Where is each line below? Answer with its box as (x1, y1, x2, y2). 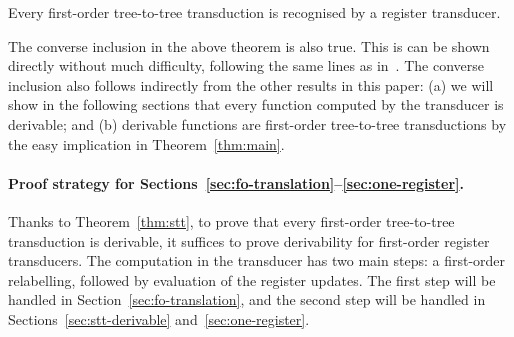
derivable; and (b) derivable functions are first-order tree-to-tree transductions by (8, 113, 507, 134)
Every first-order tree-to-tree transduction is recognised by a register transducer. (8, 2, 501, 22)
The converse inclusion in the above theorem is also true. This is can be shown (8, 35, 490, 56)
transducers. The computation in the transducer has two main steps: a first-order (8, 250, 506, 271)
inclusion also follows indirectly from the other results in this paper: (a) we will (8, 74, 494, 95)
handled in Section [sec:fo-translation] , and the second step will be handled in (8, 289, 486, 310)
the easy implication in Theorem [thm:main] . (8, 133, 285, 154)
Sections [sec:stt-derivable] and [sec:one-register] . (8, 308, 310, 329)
